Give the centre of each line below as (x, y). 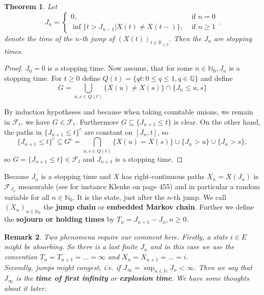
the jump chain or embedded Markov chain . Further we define (149, 207)
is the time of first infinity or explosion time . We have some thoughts (133, 278)
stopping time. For (33, 78)
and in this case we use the (192, 246)
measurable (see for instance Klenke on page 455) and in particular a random (139, 186)
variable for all (27, 197)
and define (217, 78)
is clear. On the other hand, (217, 121)
